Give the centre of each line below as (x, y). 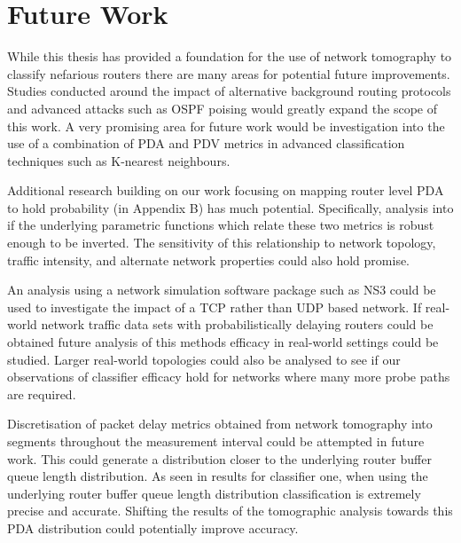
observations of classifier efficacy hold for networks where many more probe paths (229, 377)
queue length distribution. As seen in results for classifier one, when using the (218, 476)
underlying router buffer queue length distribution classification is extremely (214, 493)
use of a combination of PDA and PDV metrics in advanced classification (206, 143)
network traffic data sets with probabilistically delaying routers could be (237, 324)
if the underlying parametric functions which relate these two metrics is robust (221, 225)
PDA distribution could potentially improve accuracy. (153, 527)
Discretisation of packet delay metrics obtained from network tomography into (220, 424)
